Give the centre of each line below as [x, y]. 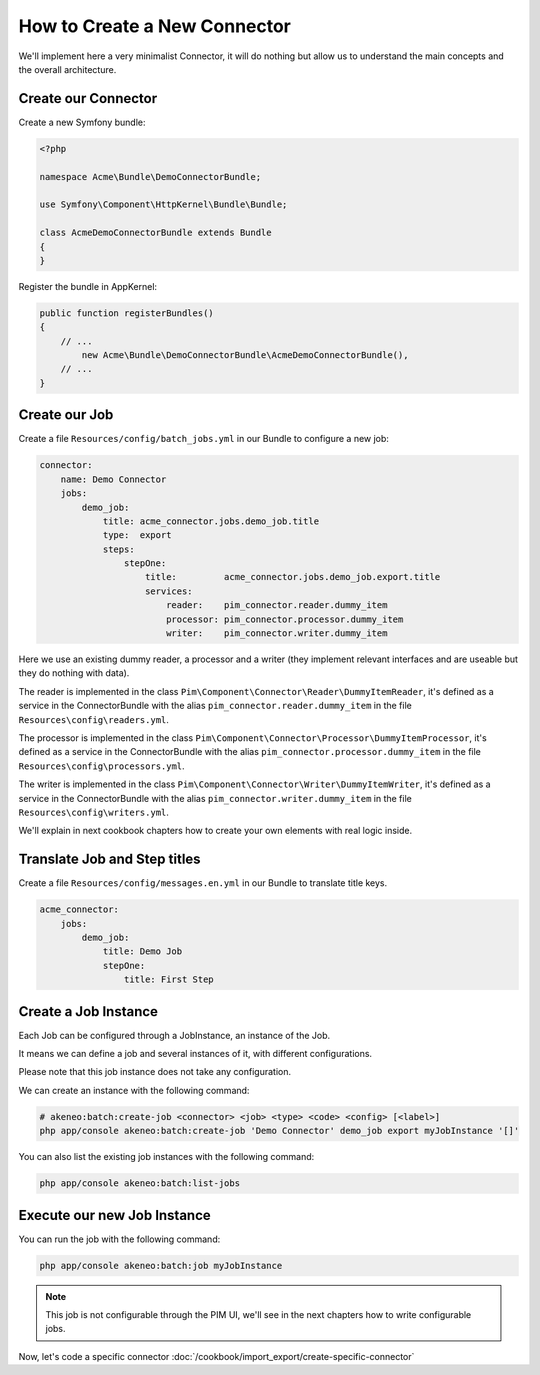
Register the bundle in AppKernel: [88, 286]
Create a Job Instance [88, 1011]
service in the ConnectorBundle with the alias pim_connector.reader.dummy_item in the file [215, 706]
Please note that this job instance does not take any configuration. [155, 1072]
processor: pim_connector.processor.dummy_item [284, 619]
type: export [137, 535]
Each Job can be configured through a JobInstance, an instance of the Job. [174, 1035]
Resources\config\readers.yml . [94, 719]
